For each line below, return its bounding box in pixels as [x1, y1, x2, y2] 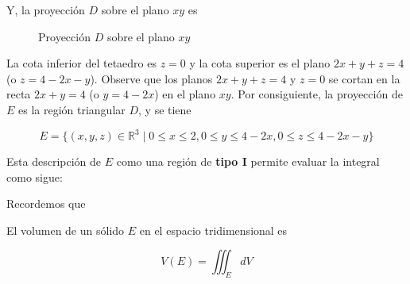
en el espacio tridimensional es [139, 221, 288, 238]
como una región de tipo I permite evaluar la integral [116, 153, 380, 170]
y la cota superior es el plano [189, 55, 331, 71]
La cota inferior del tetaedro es [6, 55, 157, 71]
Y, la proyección [6, 2, 85, 17]
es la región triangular [18, 101, 126, 117]
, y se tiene [138, 101, 191, 117]
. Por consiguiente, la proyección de [230, 86, 403, 102]
